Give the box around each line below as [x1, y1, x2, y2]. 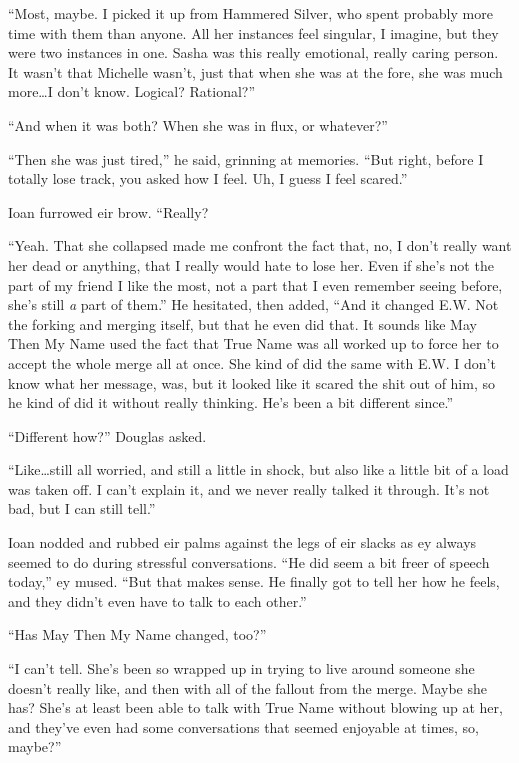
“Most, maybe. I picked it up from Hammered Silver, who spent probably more [8, 3, 493, 23]
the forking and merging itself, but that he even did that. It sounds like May [8, 313, 477, 334]
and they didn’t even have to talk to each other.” [8, 590, 307, 611]
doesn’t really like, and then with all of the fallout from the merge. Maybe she [8, 677, 488, 698]
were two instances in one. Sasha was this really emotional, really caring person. [8, 42, 499, 63]
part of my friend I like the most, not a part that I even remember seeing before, [8, 274, 503, 295]
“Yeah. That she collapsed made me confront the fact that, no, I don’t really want [8, 235, 512, 256]
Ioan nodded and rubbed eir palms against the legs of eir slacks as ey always [8, 532, 477, 553]
